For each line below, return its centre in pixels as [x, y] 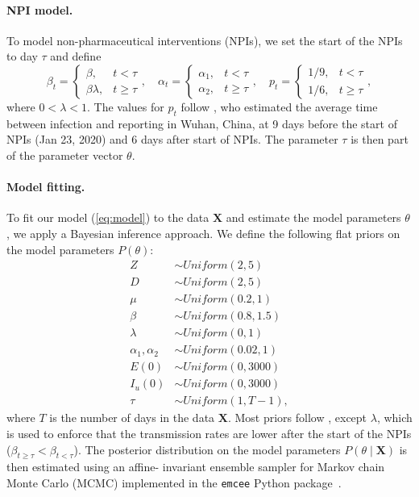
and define [76, 56]
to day [22, 56]
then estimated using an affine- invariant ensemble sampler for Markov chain [196, 467]
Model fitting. [46, 187]
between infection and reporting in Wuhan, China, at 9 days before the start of [202, 123]
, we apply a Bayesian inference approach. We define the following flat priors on [203, 233]
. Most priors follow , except [297, 418]
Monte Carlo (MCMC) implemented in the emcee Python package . [174, 482]
